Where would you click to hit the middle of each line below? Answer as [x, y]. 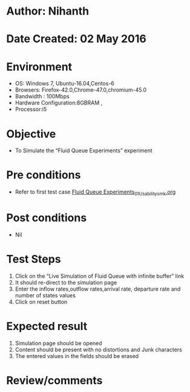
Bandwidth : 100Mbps [42, 96]
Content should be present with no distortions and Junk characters [99, 350]
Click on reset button [41, 302]
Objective [31, 134]
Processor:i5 [31, 109]
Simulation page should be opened [58, 343]
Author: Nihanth [48, 11]
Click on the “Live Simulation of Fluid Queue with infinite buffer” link [100, 276]
